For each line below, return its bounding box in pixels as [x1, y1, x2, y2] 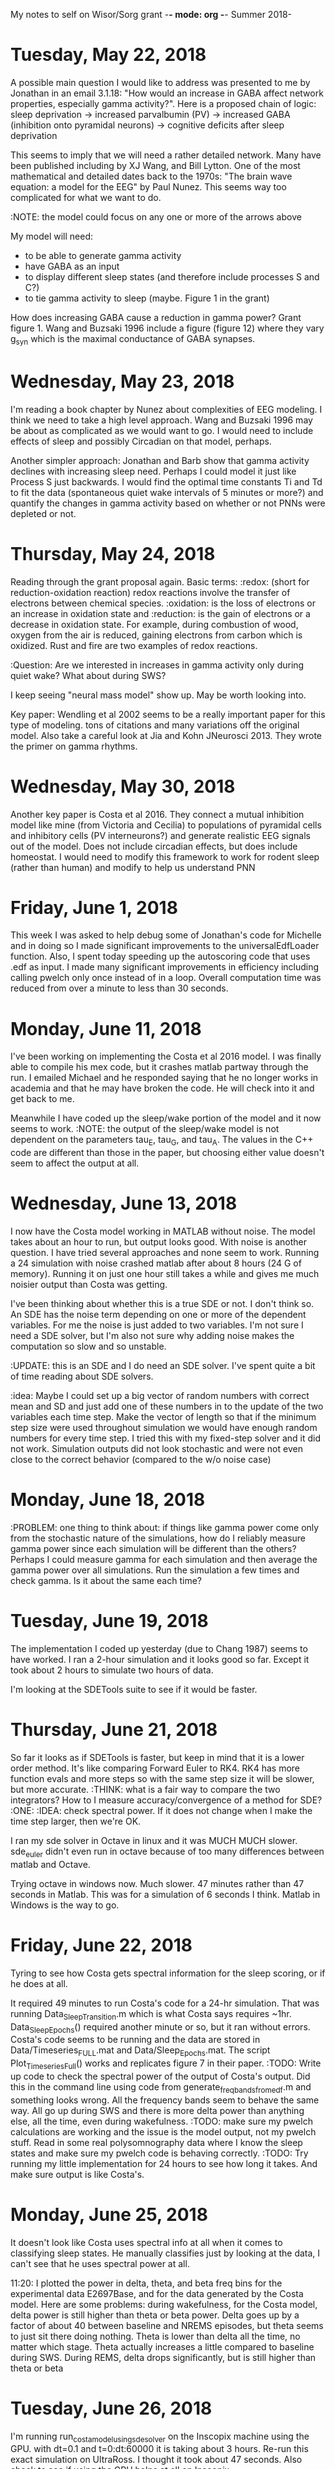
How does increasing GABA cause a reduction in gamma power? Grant [10, 311, 302, 323]
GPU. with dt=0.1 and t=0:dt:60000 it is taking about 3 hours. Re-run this [10, 2443, 309, 2455]
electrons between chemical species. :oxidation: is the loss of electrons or [10, 597, 316, 609]
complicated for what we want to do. [10, 191, 162, 203]
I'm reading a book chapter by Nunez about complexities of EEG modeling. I [10, 403, 323, 415]
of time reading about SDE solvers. [10, 1370, 154, 1383]
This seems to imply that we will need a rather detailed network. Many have [10, 149, 322, 161]
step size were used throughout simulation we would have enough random [10, 1422, 318, 1434]
